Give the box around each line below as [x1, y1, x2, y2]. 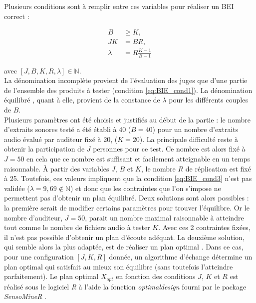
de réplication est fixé [185, 163, 251, 173]
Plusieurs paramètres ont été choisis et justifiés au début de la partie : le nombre [4, 114, 251, 124]
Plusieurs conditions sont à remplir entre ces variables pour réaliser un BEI [4, 1, 234, 11]
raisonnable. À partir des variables [4, 163, 109, 173]
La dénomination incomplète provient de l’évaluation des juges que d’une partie [4, 75, 248, 85]
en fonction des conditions [116, 271, 196, 281]
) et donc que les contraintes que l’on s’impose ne [70, 182, 221, 193]
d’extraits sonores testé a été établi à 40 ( [4, 124, 131, 134]
